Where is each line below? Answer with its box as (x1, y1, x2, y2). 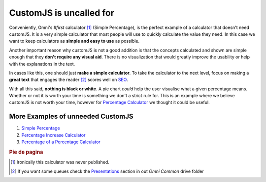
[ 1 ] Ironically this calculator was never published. (10, 159, 109, 165)
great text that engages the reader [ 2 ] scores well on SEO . (9, 77, 128, 83)
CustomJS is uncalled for (9, 7, 114, 18)
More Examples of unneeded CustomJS (9, 112, 133, 121)
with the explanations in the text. (9, 61, 75, 67)
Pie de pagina (9, 149, 43, 156)
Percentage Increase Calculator (21, 132, 86, 138)
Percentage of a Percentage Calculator (21, 139, 100, 145)
